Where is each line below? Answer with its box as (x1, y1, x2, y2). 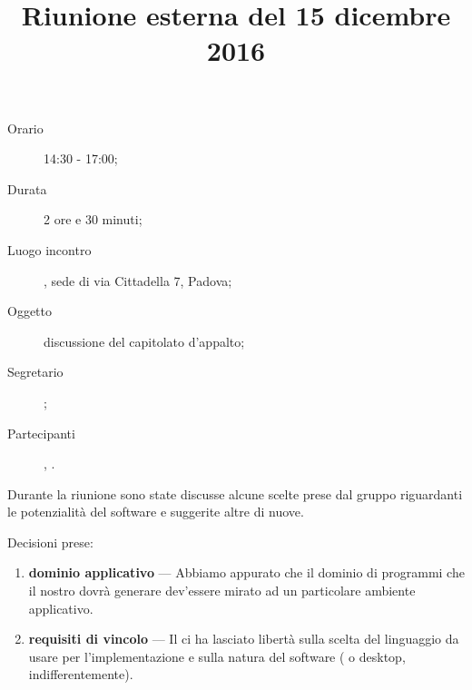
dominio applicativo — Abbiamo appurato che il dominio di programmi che (28, 563, 465, 582)
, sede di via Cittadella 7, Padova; (44, 271, 232, 290)
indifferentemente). (28, 665, 133, 684)
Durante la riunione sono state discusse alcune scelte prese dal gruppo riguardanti (7, 484, 463, 503)
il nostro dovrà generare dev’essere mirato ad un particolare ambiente (28, 581, 416, 600)
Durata (7, 179, 47, 198)
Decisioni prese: (7, 532, 93, 551)
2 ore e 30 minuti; (44, 210, 143, 229)
